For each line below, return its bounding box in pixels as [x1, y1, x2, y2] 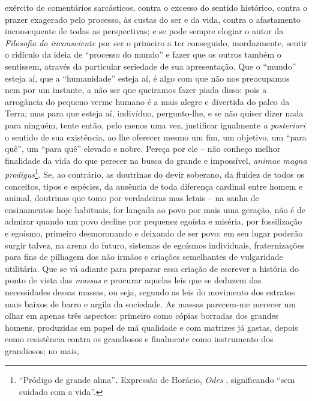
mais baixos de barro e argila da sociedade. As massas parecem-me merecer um [5, 297, 296, 310]
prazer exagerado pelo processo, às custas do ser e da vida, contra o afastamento [5, 13, 301, 25]
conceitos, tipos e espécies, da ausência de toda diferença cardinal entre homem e [5, 179, 303, 192]
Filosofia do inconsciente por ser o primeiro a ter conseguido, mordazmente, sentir [5, 36, 307, 49]
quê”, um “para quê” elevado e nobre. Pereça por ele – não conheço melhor [5, 142, 281, 155]
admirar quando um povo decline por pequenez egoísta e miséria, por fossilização [5, 215, 302, 228]
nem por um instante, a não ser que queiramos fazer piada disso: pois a [5, 83, 267, 96]
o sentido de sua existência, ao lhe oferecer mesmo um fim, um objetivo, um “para [5, 130, 307, 143]
